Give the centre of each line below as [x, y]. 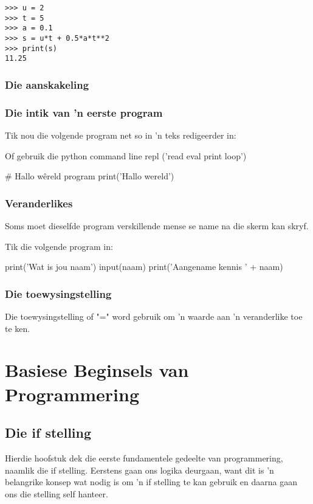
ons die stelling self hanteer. [57, 493]
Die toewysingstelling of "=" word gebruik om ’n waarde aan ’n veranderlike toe [154, 316]
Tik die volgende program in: [59, 246]
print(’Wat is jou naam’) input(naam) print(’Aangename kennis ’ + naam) [144, 267]
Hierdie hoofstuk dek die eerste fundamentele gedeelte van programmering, [144, 457]
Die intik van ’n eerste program [84, 112]
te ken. [18, 328]
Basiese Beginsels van [97, 370]
